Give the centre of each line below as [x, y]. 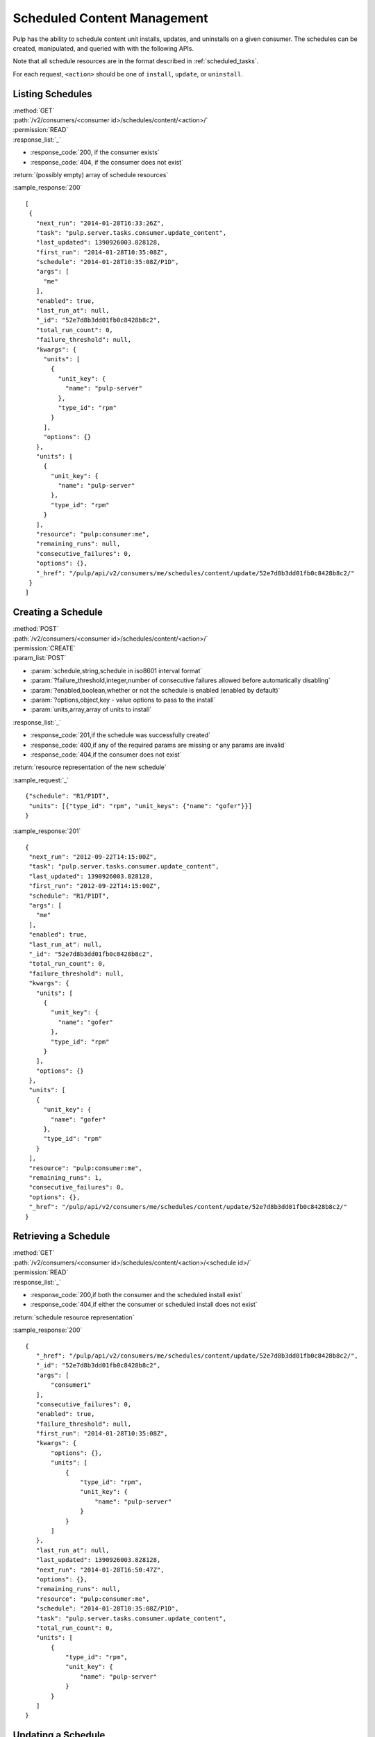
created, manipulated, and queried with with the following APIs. [103, 48]
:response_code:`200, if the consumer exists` [95, 152]
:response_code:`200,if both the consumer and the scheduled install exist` [136, 1295]
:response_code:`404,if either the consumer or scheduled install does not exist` [144, 1304]
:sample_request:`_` [41, 780]
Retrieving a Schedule [61, 1236]
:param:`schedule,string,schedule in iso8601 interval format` [116, 670]
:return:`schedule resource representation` [74, 1317]
